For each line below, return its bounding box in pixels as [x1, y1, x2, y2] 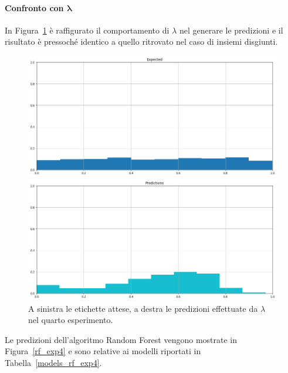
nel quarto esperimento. [28, 314, 113, 326]
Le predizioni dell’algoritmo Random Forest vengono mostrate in [5, 333, 238, 345]
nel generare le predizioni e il [179, 24, 283, 36]
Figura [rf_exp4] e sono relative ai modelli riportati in [5, 345, 201, 357]
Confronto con [5, 1, 64, 14]
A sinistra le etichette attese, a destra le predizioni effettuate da [28, 302, 258, 314]
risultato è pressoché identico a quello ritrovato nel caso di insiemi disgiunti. [5, 35, 278, 48]
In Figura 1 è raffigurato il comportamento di [5, 24, 170, 36]
